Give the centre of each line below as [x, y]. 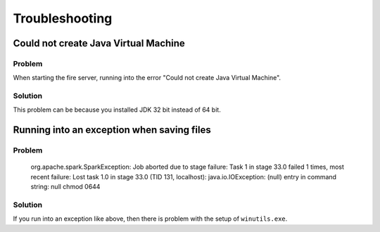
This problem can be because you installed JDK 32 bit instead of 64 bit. [117, 110]
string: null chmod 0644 [65, 187]
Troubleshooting [63, 18]
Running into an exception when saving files [112, 130]
